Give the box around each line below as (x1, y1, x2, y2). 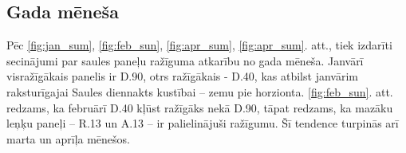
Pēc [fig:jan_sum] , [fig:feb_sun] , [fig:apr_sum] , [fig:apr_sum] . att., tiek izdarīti (6, 37, 392, 53)
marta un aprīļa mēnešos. (6, 130, 131, 147)
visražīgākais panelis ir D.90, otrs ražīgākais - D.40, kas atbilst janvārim (6, 68, 358, 84)
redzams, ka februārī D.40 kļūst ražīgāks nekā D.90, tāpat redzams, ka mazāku (6, 99, 393, 116)
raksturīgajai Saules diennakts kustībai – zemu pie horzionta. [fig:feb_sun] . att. (6, 83, 393, 100)
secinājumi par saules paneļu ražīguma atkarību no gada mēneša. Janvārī (6, 52, 364, 69)
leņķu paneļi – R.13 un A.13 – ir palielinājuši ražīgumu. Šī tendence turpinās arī (6, 115, 399, 131)
